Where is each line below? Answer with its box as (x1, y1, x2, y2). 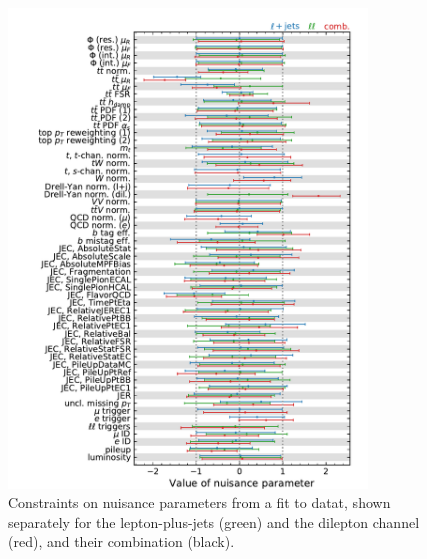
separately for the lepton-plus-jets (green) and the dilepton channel (8, 511, 420, 532)
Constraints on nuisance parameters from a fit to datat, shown (8, 492, 391, 513)
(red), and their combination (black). (8, 531, 235, 552)
